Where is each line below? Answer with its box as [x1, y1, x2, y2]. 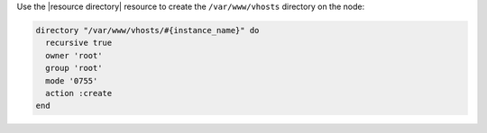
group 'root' [45, 63, 103, 74]
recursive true [45, 38, 113, 49]
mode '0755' [45, 75, 98, 85]
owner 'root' [45, 50, 103, 60]
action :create [45, 88, 113, 98]
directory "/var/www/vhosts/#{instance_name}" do [35, 25, 260, 35]
